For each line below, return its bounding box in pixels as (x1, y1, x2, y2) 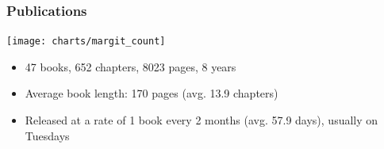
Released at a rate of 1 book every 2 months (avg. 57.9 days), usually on (25, 112, 378, 128)
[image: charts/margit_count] (6, 36, 166, 48)
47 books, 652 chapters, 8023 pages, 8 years (25, 58, 236, 74)
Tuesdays (25, 127, 70, 143)
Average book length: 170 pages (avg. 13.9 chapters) (25, 85, 278, 101)
